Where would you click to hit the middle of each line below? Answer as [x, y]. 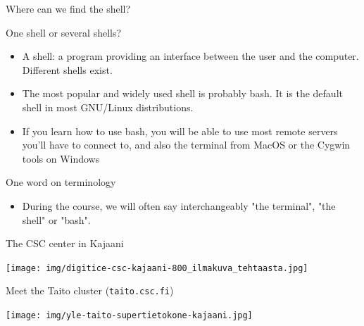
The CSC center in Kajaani [65, 243]
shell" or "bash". [56, 219]
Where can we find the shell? [68, 8]
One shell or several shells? [64, 32]
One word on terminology [61, 182]
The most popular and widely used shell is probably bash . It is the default [182, 93]
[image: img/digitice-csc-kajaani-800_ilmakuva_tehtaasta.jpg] [157, 268]
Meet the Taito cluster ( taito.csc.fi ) [90, 290]
